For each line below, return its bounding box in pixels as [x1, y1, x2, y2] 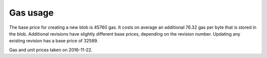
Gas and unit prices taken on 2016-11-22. [9, 47, 93, 53]
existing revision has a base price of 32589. [9, 38, 98, 44]
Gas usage [9, 7, 54, 18]
